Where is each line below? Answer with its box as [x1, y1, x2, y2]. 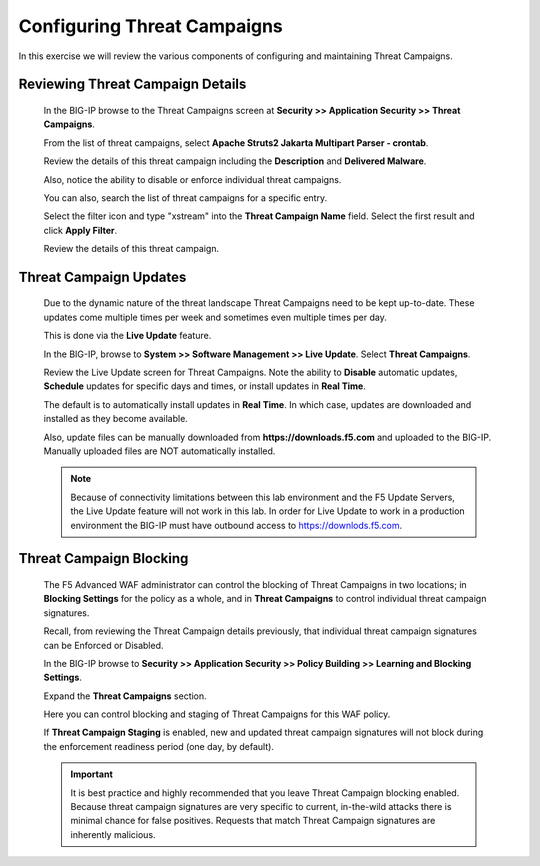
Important [70, 768, 114, 780]
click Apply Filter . [43, 224, 118, 236]
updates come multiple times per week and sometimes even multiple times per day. [43, 311, 387, 323]
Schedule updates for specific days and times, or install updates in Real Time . [43, 380, 367, 392]
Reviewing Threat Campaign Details [18, 76, 247, 93]
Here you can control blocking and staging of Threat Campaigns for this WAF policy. [43, 708, 391, 720]
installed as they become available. [43, 413, 189, 425]
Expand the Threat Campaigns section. [43, 690, 207, 702]
